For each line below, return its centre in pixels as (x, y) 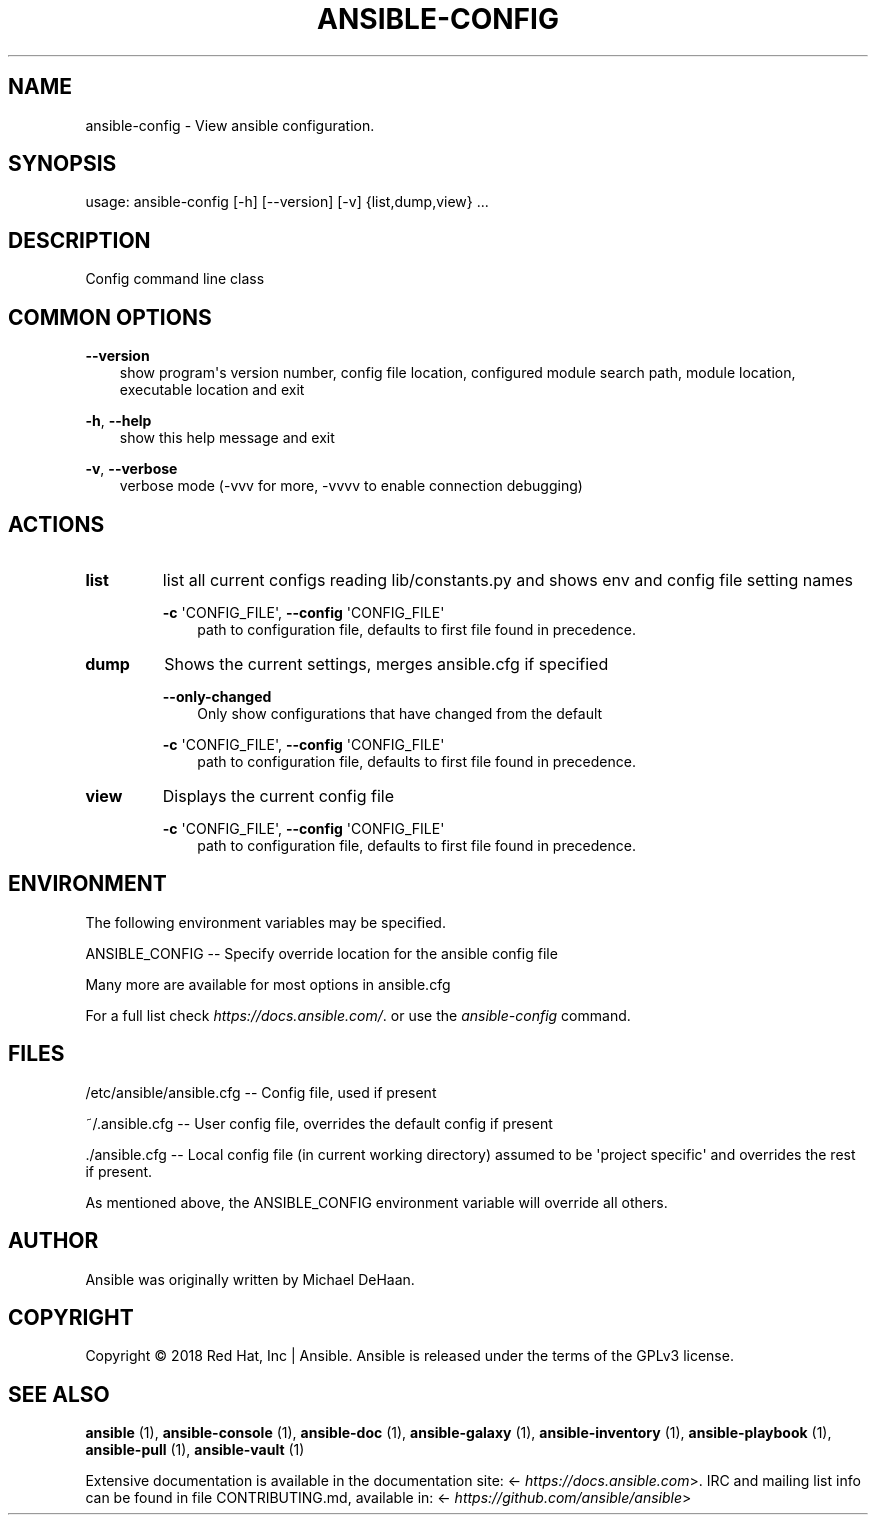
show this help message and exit (227, 438)
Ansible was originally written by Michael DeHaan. (250, 1279)
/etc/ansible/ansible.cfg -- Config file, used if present (261, 1092)
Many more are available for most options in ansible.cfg (268, 984)
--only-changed (217, 696)
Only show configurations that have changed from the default (400, 713)
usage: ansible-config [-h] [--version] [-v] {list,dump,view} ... (287, 202)
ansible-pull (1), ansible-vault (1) (195, 1450)
